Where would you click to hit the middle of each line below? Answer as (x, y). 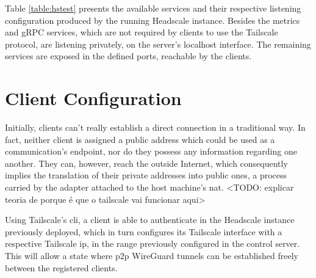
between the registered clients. (61, 267)
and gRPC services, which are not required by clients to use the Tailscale (142, 32)
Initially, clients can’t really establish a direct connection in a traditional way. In (155, 127)
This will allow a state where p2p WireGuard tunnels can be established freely (152, 256)
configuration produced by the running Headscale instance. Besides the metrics (153, 20)
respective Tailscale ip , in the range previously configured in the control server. (153, 243)
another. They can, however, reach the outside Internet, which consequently (146, 163)
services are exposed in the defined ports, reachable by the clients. (128, 56)
